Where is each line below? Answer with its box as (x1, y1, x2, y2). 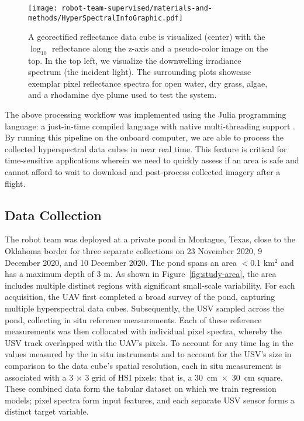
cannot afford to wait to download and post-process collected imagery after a (5, 166, 281, 178)
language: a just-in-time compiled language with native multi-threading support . (5, 119, 295, 132)
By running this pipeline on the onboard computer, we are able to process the (5, 131, 284, 143)
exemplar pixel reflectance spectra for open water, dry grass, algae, (28, 77, 268, 89)
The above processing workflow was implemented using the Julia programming (5, 108, 286, 121)
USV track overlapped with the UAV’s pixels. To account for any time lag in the (5, 336, 293, 348)
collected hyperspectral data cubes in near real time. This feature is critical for (5, 142, 287, 155)
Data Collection (5, 206, 102, 224)
